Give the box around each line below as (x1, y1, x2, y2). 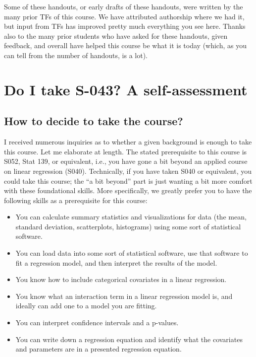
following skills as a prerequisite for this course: (4, 195, 148, 205)
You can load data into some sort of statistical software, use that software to (15, 248, 248, 258)
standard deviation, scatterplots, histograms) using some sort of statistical (15, 221, 241, 231)
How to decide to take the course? (4, 113, 183, 129)
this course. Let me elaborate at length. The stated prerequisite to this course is (4, 146, 247, 156)
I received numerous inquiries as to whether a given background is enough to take (4, 137, 252, 147)
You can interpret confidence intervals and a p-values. (15, 317, 179, 328)
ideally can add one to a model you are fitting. (15, 300, 157, 311)
